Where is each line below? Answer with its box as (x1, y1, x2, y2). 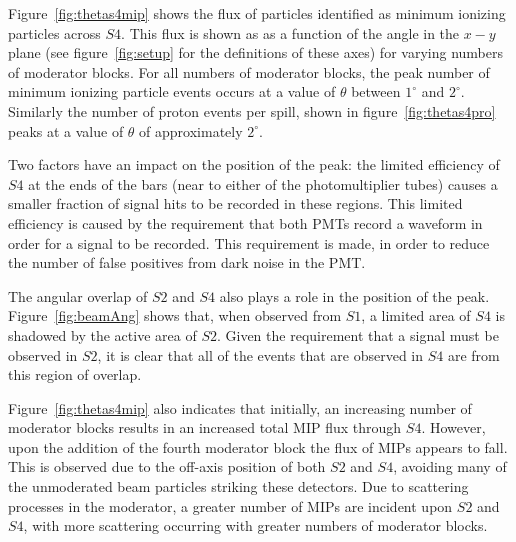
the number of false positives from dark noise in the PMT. (8, 252, 366, 273)
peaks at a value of (8, 120, 124, 141)
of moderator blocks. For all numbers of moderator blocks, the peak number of (8, 61, 490, 82)
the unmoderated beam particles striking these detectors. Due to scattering (8, 476, 469, 497)
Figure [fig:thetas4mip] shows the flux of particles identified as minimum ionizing (8, 3, 506, 23)
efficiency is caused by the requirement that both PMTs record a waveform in (8, 212, 483, 233)
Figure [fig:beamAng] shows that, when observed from (8, 305, 342, 326)
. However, (421, 417, 486, 438)
